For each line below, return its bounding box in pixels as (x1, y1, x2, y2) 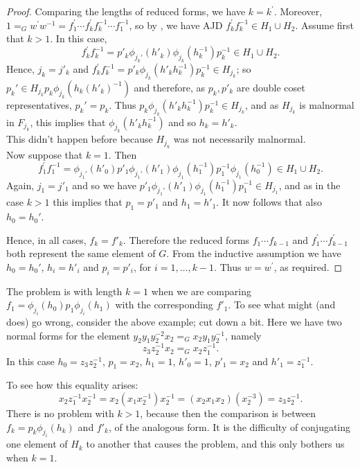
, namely (224, 328, 262, 342)
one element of (6, 437, 68, 451)
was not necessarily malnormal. (173, 132, 306, 146)
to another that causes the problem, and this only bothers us (86, 437, 345, 451)
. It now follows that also (216, 195, 322, 209)
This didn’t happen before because (6, 132, 153, 146)
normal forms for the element (6, 328, 130, 342)
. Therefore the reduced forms (123, 232, 250, 247)
